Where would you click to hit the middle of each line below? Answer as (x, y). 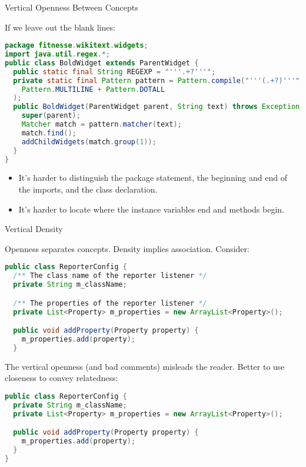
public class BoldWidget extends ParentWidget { (102, 63)
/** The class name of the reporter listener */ (110, 276)
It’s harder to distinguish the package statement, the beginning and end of (153, 178)
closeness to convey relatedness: (61, 378)
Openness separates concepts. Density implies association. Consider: (127, 248)
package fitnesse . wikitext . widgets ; (76, 46)
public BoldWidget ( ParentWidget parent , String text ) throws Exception (157, 107)
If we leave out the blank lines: (60, 27)
